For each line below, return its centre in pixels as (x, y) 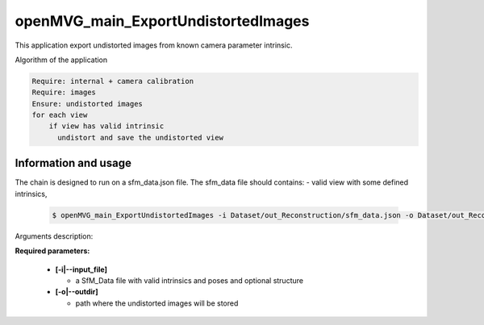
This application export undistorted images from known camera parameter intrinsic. (154, 45)
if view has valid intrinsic (106, 126)
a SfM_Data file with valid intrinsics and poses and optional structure (190, 280)
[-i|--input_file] (81, 269)
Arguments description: (54, 236)
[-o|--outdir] (77, 292)
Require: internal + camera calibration (113, 81)
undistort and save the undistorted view (140, 137)
